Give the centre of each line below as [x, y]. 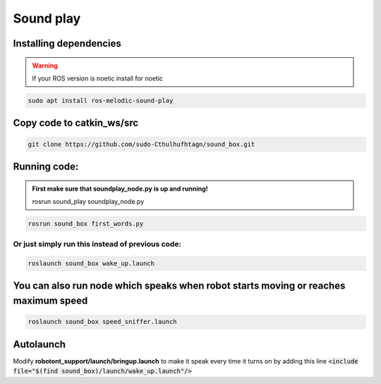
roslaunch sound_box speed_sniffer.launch [102, 322]
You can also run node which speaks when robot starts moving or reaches [179, 286]
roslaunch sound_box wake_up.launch [91, 264]
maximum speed [50, 301]
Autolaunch [40, 344]
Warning [45, 65]
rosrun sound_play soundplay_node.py [88, 201]
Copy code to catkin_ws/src [76, 123]
